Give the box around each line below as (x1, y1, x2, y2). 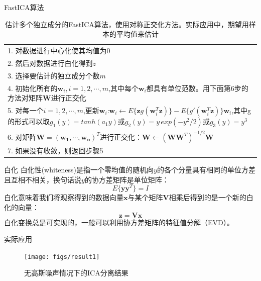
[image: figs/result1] (24, 253, 100, 260)
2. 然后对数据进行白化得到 (8, 57, 93, 68)
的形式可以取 (8, 116, 50, 126)
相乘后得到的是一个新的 (169, 192, 246, 203)
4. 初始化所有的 (8, 82, 58, 93)
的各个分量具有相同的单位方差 (157, 164, 255, 175)
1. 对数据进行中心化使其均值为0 (8, 45, 110, 56)
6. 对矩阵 (8, 131, 37, 142)
